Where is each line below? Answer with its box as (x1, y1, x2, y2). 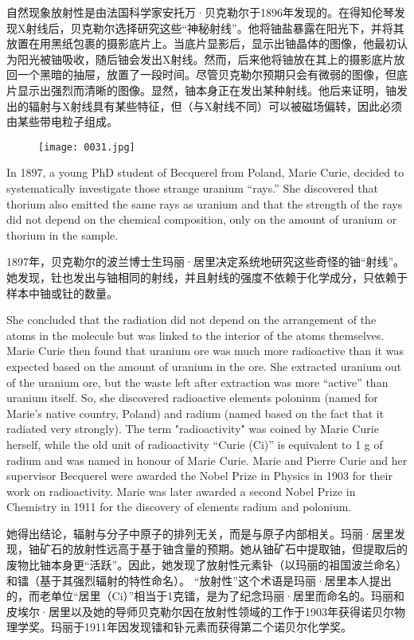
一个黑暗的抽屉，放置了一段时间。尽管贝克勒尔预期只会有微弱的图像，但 (17, 66, 396, 83)
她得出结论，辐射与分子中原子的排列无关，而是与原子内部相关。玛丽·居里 (6, 525, 394, 541)
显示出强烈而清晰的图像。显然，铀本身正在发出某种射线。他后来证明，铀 (17, 81, 396, 98)
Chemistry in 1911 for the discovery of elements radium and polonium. (6, 498, 352, 515)
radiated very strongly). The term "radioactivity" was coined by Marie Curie (6, 420, 379, 437)
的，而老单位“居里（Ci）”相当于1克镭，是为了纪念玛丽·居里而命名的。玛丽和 (6, 587, 405, 604)
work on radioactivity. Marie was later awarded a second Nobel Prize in (6, 482, 356, 499)
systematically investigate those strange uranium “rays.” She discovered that (6, 180, 378, 196)
